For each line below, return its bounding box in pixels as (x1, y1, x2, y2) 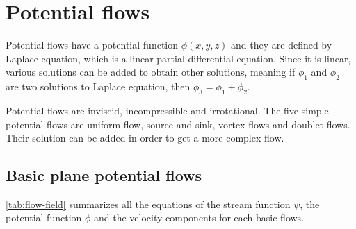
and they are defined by (231, 37, 332, 52)
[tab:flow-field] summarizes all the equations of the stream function (6, 196, 291, 211)
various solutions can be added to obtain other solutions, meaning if (6, 65, 296, 79)
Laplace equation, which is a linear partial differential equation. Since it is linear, (6, 51, 351, 65)
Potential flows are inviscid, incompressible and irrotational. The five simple (6, 103, 329, 117)
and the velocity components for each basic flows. (94, 210, 305, 225)
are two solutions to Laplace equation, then (6, 79, 191, 94)
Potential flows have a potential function (6, 37, 179, 52)
